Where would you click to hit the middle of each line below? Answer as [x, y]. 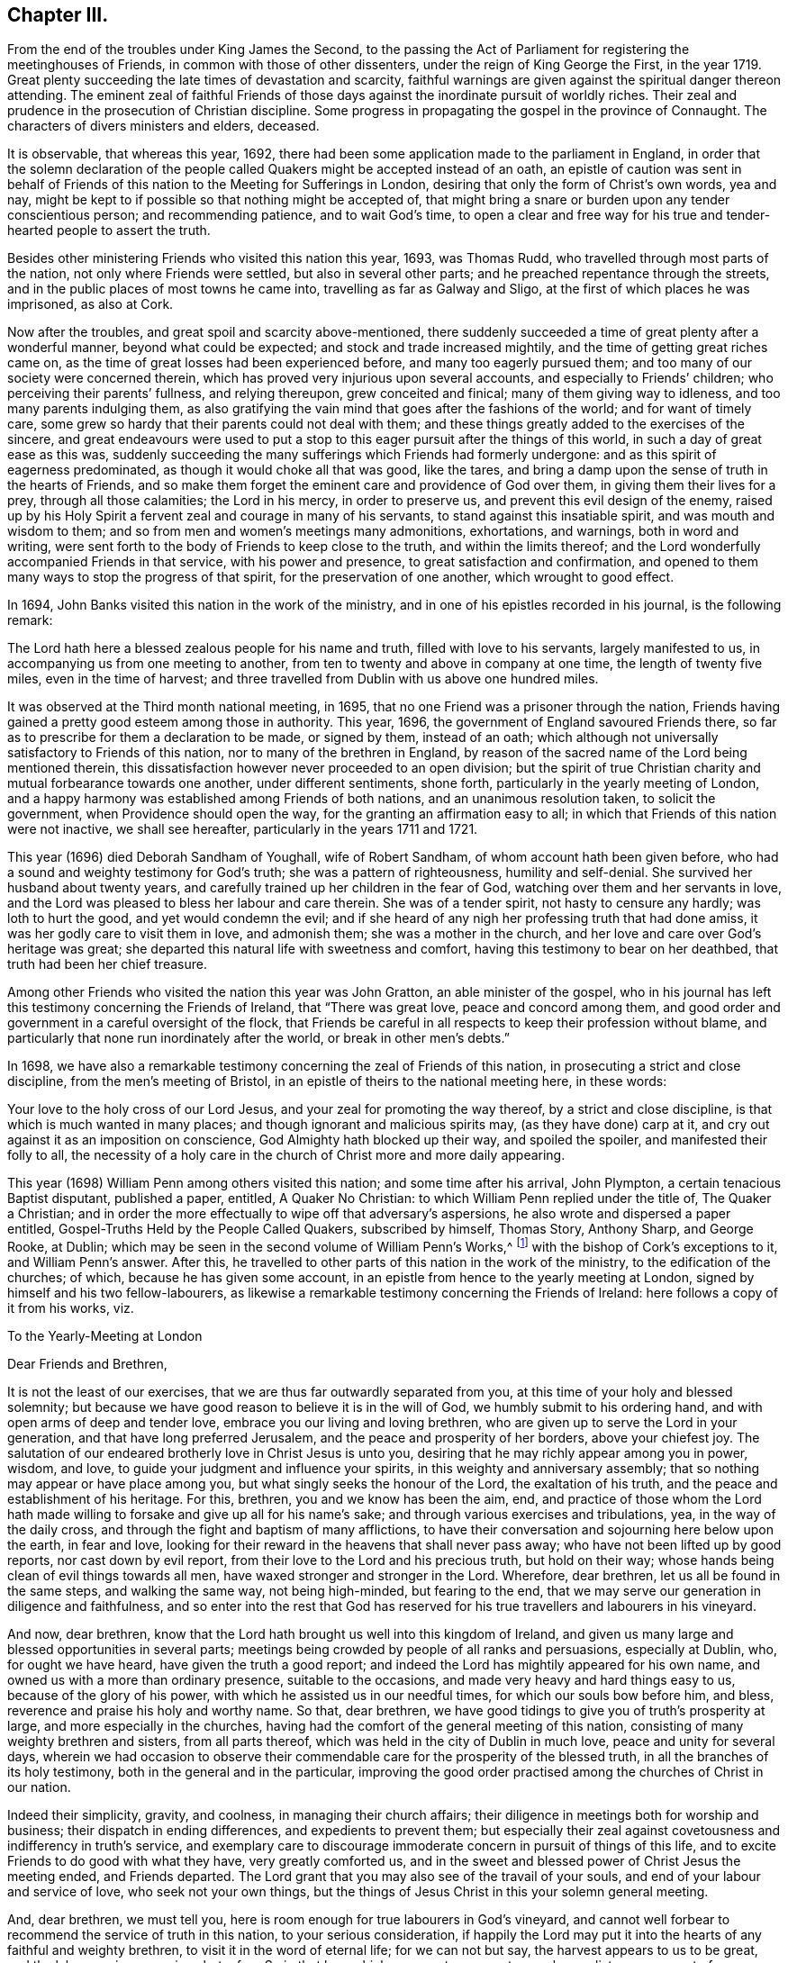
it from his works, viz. [71, 1308]
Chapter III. [58, 15]
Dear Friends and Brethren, [87, 1364]
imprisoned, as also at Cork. [91, 304]
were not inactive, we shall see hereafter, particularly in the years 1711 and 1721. [243, 829]
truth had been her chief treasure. [107, 964]
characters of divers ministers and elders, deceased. [163, 126]
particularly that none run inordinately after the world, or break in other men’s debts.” [258, 1038]
